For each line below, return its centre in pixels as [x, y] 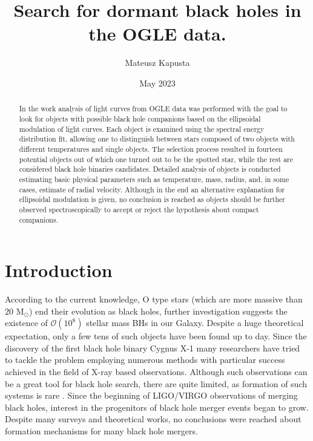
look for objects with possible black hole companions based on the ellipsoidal [140, 118]
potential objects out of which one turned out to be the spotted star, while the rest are [156, 159]
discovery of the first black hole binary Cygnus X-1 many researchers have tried [153, 348]
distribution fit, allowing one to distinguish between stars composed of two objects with [157, 139]
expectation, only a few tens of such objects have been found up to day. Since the [156, 336]
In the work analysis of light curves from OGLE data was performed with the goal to [153, 109]
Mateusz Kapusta [157, 63]
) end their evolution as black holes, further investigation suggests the [158, 311]
